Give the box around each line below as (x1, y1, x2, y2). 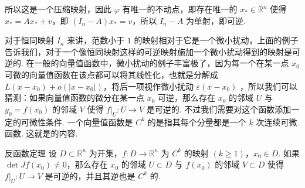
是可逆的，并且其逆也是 (45, 169, 135, 182)
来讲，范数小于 (67, 34, 125, 46)
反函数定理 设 (5, 146, 57, 159)
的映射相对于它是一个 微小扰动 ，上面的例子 (134, 34, 299, 46)
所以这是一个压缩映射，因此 (5, 3, 111, 15)
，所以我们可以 (240, 80, 298, 92)
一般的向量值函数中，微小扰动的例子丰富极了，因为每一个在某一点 (34, 57, 289, 69)
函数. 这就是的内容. (5, 127, 78, 139)
